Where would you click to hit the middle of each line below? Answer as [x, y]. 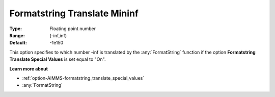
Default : [18, 43]
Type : [16, 29]
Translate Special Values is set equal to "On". [58, 59]
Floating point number [73, 29]
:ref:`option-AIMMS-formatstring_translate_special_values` [83, 78]
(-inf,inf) [58, 35]
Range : [17, 35]
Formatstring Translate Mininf [74, 13]
